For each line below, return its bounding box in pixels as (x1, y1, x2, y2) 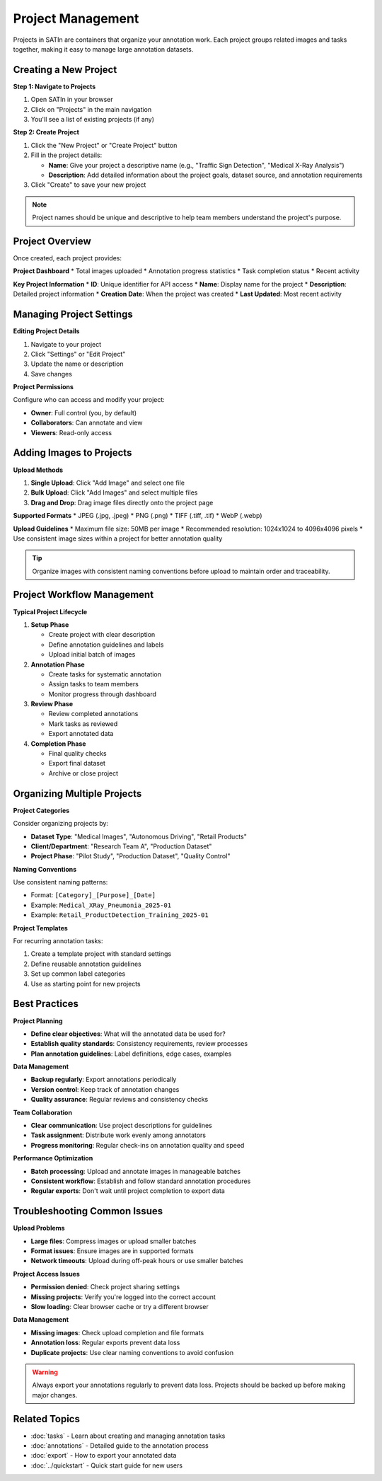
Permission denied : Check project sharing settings (30, 1283, 180, 1291)
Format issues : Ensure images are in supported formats (30, 1247, 194, 1255)
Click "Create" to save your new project (30, 180, 146, 189)
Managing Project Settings (13, 309, 134, 321)
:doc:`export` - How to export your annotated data (30, 1451, 177, 1460)
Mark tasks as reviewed (48, 719, 118, 728)
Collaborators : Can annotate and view (30, 418, 143, 427)
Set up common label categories (30, 969, 126, 978)
